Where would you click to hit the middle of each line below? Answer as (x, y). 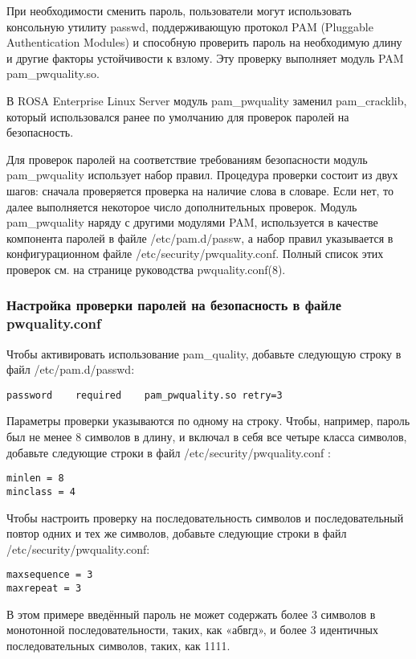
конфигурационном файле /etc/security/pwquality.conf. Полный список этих (195, 254)
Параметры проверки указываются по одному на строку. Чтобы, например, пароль (208, 421)
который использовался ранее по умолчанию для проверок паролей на (178, 116)
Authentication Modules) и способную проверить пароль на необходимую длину (204, 42)
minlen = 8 (35, 479)
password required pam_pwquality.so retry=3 (145, 395)
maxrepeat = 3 (44, 589)
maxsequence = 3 (50, 575)
